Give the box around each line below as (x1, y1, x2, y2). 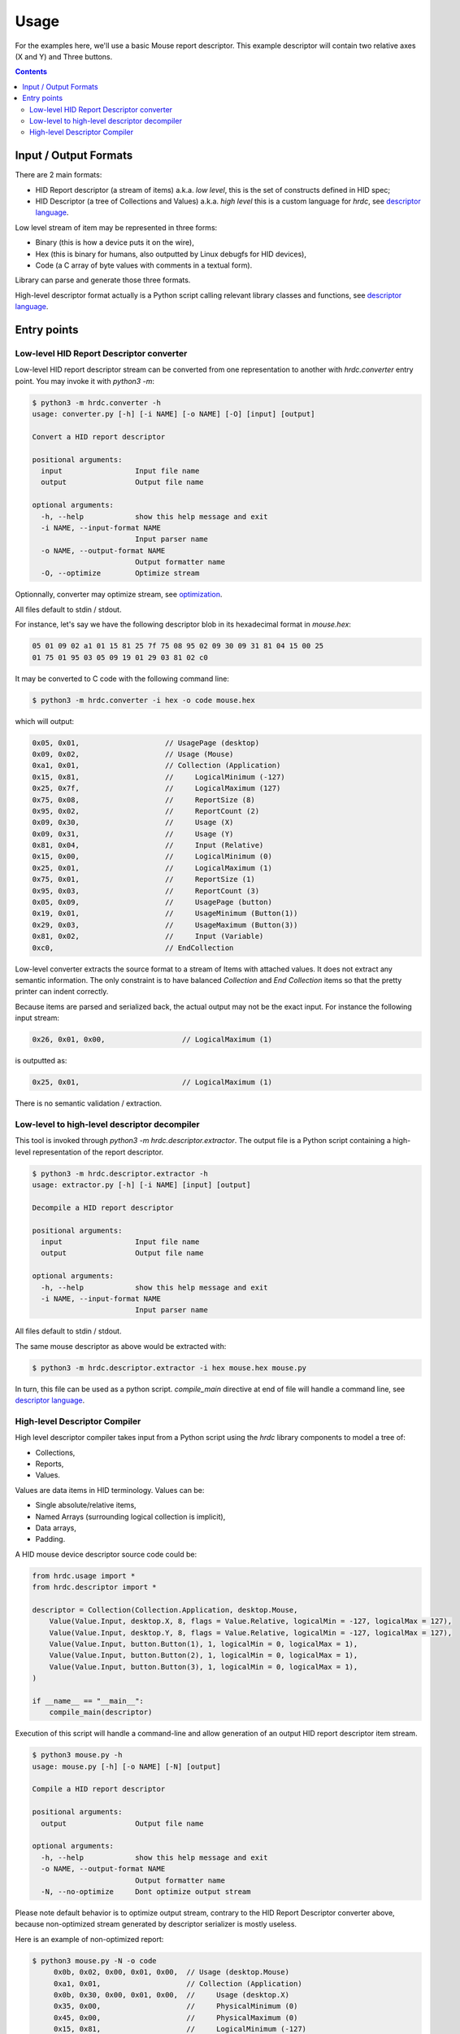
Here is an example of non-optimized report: (15, 1934, 164, 1944)
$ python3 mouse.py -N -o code (32, 1956, 158, 1965)
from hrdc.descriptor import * (32, 1582, 158, 1592)
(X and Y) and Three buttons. (15, 51, 113, 61)
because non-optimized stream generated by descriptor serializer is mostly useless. (15, 1919, 297, 1929)
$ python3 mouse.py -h (32, 1750, 123, 1760)
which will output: (15, 716, 75, 726)
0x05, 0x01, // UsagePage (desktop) (32, 738, 260, 748)
